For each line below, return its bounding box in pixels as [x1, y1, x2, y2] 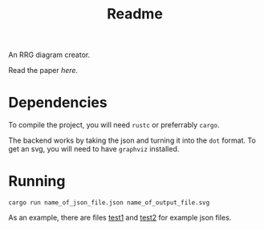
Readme [107, 5, 163, 23]
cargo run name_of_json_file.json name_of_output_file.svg [8, 199, 210, 207]
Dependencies [8, 94, 108, 112]
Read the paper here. [8, 66, 79, 75]
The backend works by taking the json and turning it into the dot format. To [8, 135, 257, 145]
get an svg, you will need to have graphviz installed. [8, 144, 180, 154]
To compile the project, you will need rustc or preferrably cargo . [8, 120, 220, 130]
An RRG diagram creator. [8, 50, 91, 60]
